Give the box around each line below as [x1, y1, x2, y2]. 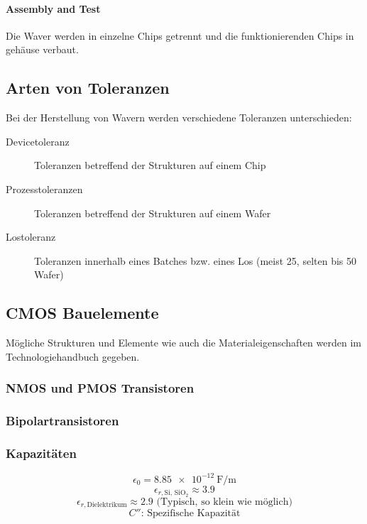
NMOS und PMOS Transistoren [6, 379, 195, 397]
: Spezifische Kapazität [141, 508, 241, 519]
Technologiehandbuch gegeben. [6, 349, 140, 364]
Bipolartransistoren [6, 412, 119, 430]
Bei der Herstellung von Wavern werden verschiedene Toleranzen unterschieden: [6, 110, 352, 125]
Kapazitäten [6, 444, 77, 462]
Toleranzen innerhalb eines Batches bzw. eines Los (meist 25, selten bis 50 [34, 253, 356, 268]
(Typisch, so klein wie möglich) [156, 496, 292, 507]
